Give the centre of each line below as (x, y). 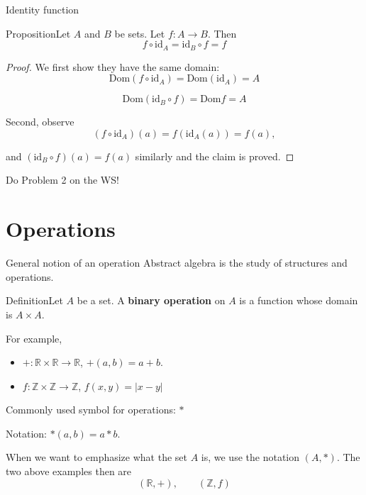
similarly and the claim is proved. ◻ (215, 156)
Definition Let (34, 300)
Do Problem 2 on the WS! (62, 180)
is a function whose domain (299, 300)
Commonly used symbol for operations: (91, 410)
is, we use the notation (250, 457)
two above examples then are (69, 471)
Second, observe (40, 122)
